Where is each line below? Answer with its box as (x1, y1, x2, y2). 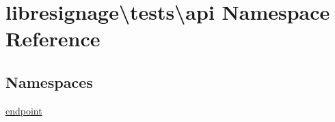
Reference (5, 25, 100, 52)
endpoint (5, 103, 42, 117)
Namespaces (5, 71, 93, 92)
